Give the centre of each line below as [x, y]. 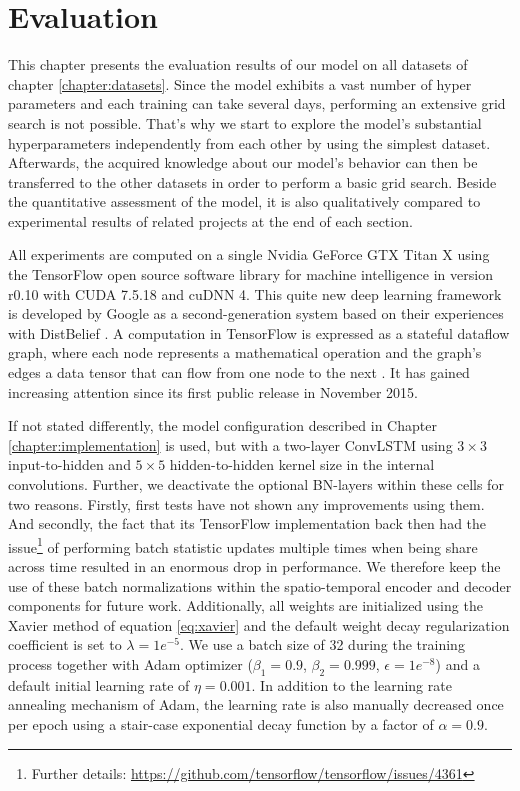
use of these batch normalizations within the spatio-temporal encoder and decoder [260, 585]
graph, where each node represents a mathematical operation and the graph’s [245, 352]
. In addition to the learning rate [351, 684]
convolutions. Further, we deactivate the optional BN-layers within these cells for [256, 484]
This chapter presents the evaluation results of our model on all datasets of [238, 64]
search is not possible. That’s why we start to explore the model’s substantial [245, 122]
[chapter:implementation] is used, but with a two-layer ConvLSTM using [230, 444]
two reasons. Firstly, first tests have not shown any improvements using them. [246, 503]
